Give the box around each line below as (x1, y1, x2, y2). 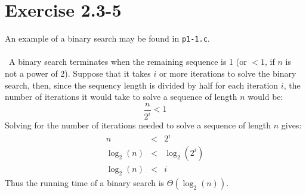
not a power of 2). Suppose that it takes (5, 67, 151, 79)
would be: (248, 90, 283, 103)
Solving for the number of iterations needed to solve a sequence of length (5, 119, 271, 131)
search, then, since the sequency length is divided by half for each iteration (5, 78, 279, 91)
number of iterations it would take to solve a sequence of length (5, 90, 237, 103)
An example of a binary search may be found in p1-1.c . (5, 32, 210, 45)
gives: (281, 119, 302, 131)
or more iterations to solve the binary (159, 67, 296, 79)
